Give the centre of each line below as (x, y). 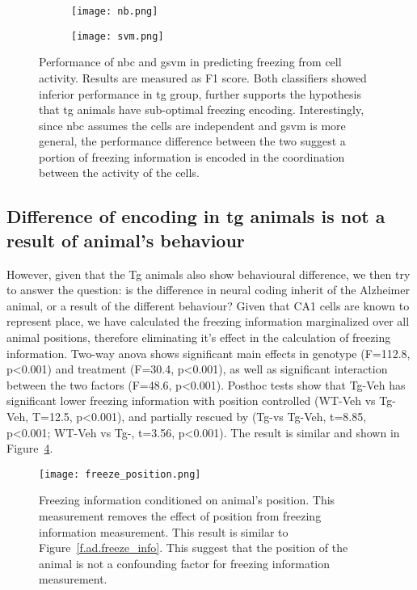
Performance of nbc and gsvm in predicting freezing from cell (190, 62)
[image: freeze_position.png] (120, 474)
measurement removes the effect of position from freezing (180, 516)
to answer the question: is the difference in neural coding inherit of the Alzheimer (208, 290)
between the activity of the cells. (119, 173)
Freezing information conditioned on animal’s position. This (187, 500)
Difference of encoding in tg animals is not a (196, 216)
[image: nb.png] (115, 11)
